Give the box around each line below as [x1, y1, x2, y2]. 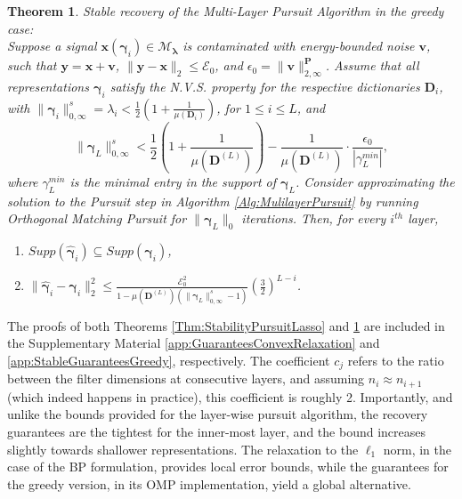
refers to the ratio [347, 350, 444, 369]
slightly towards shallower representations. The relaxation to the [7, 439, 359, 458]
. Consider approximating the [296, 172, 455, 190]
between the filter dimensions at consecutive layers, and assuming [7, 369, 365, 388]
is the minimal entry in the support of [69, 172, 277, 190]
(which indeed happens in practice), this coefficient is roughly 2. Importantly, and [7, 387, 453, 406]
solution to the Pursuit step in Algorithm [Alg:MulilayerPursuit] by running [7, 191, 418, 210]
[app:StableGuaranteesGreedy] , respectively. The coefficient [7, 350, 330, 369]
